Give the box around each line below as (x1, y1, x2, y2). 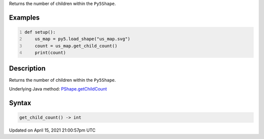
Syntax (9, 98, 31, 107)
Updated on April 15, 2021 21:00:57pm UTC (9, 127, 96, 133)
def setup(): (24, 29, 56, 35)
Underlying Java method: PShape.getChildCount (9, 86, 107, 92)
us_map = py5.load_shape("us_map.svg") (35, 36, 131, 42)
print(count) (35, 50, 66, 56)
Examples (9, 13, 40, 22)
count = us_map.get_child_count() (35, 43, 117, 48)
